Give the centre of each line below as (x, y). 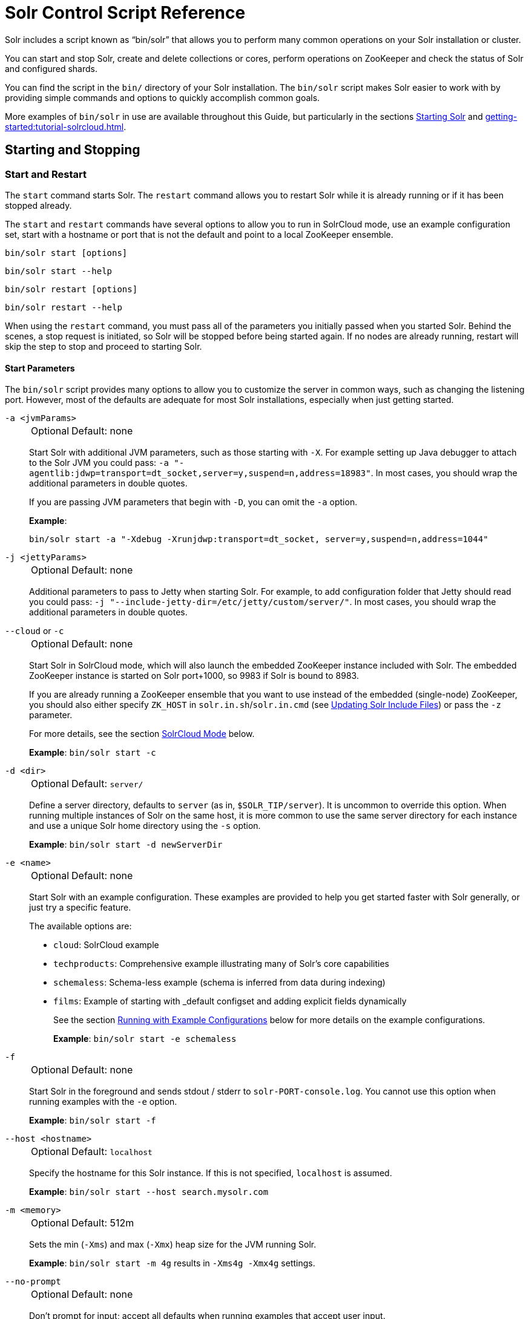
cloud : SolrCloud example (106, 945)
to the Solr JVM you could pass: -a (99, 463)
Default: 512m (103, 1223)
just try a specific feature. (80, 908)
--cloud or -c (34, 631)
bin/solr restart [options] (71, 289)
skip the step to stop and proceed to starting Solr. (103, 346)
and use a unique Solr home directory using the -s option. (145, 826)
